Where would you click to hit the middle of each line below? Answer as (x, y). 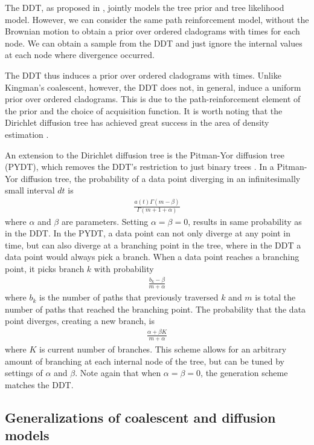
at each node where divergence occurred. (80, 55)
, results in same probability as (245, 221)
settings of (24, 373)
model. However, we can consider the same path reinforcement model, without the (157, 19)
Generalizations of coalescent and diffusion (140, 417)
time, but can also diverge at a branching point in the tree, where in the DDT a (153, 245)
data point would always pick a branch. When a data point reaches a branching (152, 257)
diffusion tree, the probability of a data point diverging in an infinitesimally (161, 178)
